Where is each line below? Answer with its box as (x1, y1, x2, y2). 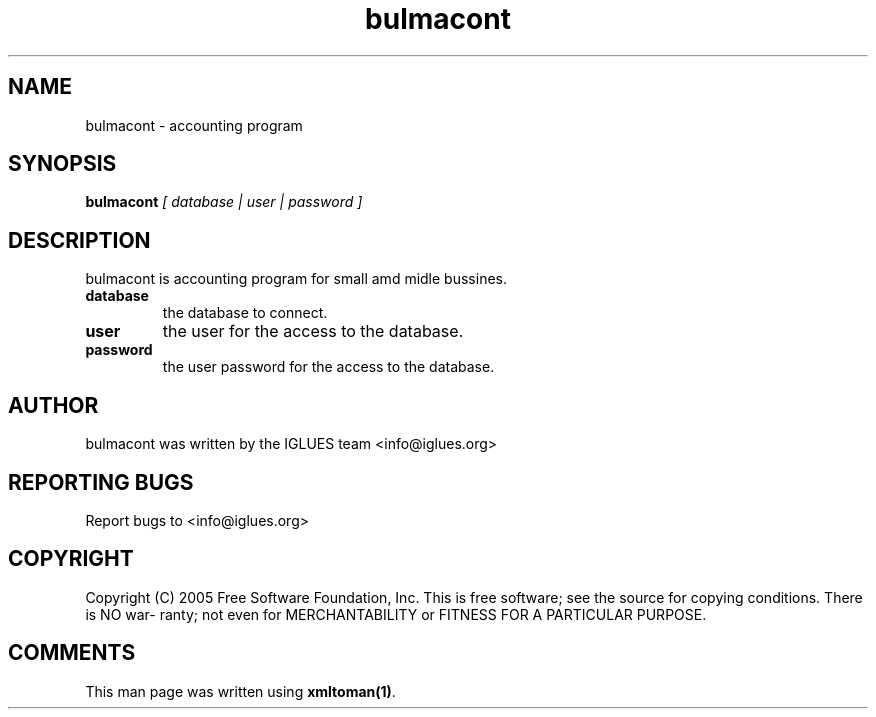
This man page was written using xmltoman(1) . (85, 682, 396, 700)
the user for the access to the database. (162, 321, 464, 342)
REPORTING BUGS (8, 469, 194, 495)
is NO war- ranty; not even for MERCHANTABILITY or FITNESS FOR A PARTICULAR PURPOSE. (85, 605, 707, 623)
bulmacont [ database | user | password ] (85, 193, 363, 211)
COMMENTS (8, 640, 136, 666)
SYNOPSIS (8, 151, 117, 177)
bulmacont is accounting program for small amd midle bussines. (85, 270, 507, 288)
